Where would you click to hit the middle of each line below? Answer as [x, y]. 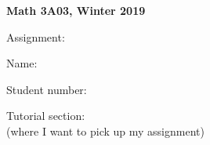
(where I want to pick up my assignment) [105, 130]
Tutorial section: [46, 116]
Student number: [47, 89]
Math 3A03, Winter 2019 [76, 10]
